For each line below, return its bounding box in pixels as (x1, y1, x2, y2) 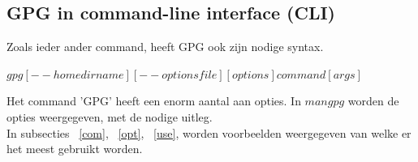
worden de (347, 92, 399, 109)
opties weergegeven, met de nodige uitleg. (6, 108, 213, 125)
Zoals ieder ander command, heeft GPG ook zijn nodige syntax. (6, 38, 324, 55)
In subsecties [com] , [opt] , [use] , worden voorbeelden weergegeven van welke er (6, 124, 412, 141)
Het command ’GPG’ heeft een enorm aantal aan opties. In (6, 92, 301, 109)
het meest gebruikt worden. (6, 140, 143, 157)
